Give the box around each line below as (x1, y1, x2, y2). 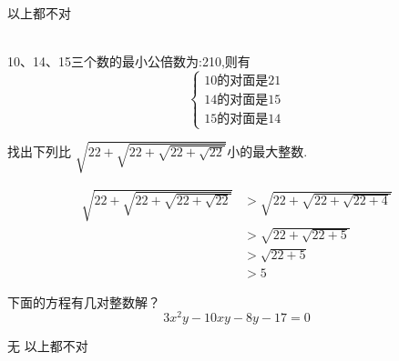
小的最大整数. (227, 142, 308, 161)
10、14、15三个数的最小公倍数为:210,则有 (7, 52, 251, 71)
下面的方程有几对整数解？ (7, 292, 160, 311)
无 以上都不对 (7, 336, 88, 356)
